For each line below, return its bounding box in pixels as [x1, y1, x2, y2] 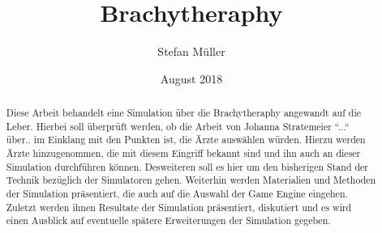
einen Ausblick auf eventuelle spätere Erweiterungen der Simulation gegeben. [6, 214, 331, 227]
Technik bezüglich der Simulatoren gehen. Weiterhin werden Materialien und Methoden [6, 173, 376, 187]
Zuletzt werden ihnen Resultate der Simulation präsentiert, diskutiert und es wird [6, 200, 352, 214]
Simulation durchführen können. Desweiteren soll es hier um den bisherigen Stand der [6, 159, 369, 173]
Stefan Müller [157, 43, 225, 60]
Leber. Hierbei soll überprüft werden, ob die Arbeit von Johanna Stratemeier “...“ [6, 119, 350, 133]
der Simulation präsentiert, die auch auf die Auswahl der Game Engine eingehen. [6, 187, 348, 201]
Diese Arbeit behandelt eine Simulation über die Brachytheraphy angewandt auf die [6, 106, 362, 120]
